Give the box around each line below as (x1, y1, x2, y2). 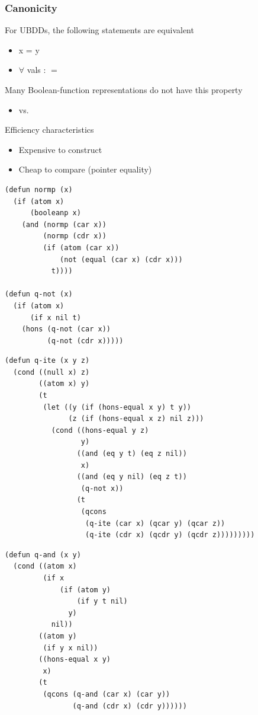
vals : (27, 63, 46, 76)
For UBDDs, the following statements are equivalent (5, 24, 194, 36)
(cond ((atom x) (13, 562, 77, 571)
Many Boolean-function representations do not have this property (5, 84, 243, 95)
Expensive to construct (18, 143, 102, 155)
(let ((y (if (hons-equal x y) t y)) (43, 403, 191, 411)
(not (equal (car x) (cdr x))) (60, 255, 183, 264)
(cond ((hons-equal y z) (51, 426, 149, 435)
